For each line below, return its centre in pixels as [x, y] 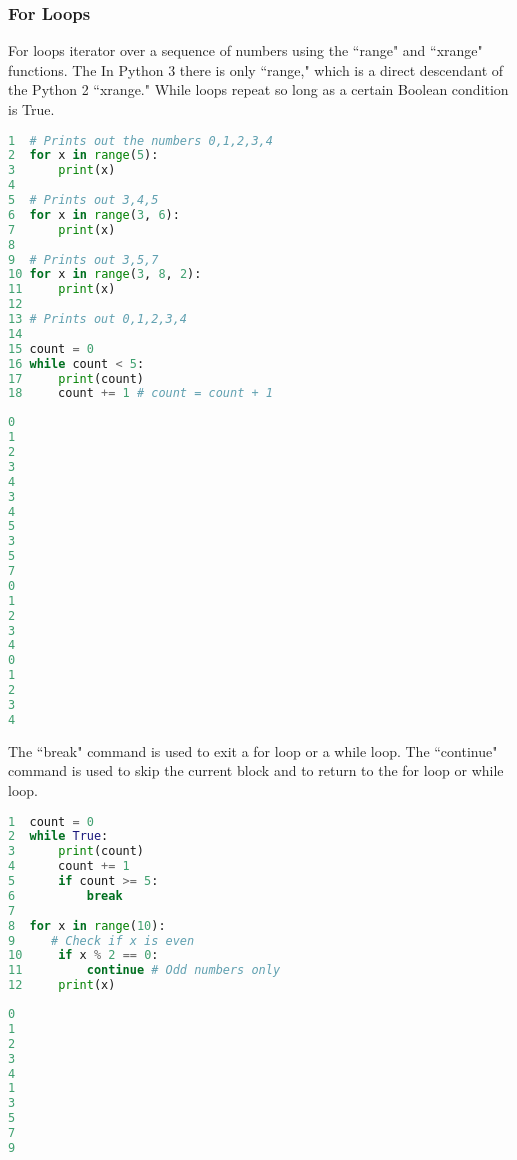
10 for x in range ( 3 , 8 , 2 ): [105, 274]
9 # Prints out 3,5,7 [83, 259]
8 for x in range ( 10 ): [87, 925]
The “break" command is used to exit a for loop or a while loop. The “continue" [253, 750]
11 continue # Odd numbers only [144, 970]
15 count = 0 [51, 348]
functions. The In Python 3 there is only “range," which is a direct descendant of [256, 69]
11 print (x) [62, 289]
